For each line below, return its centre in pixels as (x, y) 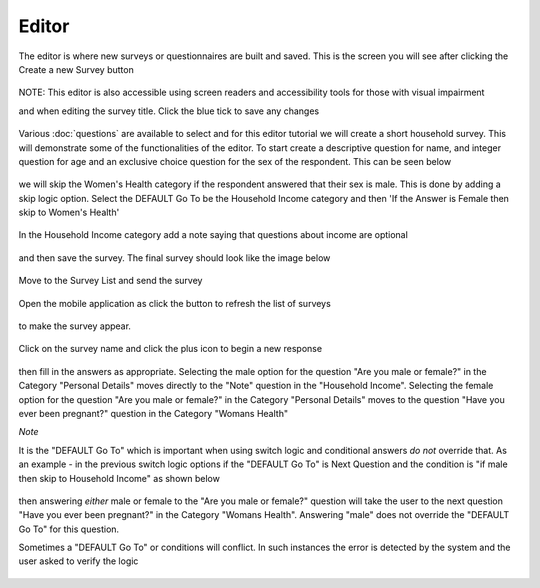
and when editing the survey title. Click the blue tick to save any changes (169, 111)
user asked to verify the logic (78, 561)
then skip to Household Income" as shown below (119, 478)
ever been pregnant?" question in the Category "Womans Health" (153, 413)
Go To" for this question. (69, 529)
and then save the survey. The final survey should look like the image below (174, 257)
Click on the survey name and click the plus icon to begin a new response (170, 349)
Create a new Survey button (76, 69)
